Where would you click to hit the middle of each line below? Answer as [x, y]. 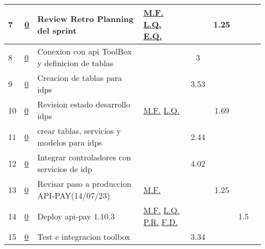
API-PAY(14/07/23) [74, 195]
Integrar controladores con [84, 157]
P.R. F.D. [161, 222]
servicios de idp [65, 169]
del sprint [57, 30]
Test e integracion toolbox [84, 237]
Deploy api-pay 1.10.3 [76, 216]
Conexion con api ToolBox [85, 51]
